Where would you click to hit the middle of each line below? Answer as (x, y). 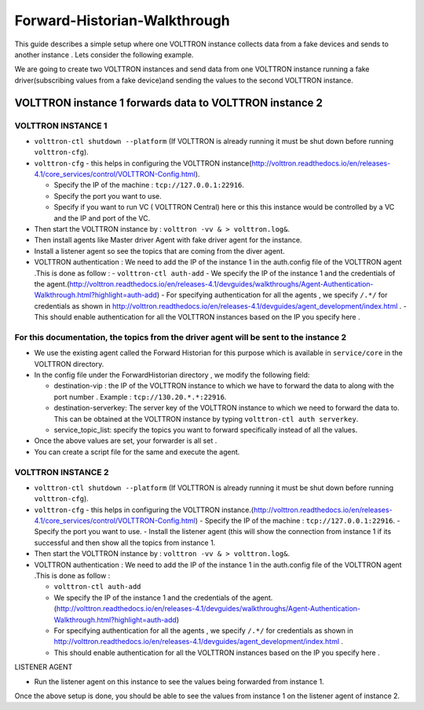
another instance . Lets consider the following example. (104, 54)
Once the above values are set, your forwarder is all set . (126, 441)
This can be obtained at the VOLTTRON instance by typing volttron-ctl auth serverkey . (206, 419)
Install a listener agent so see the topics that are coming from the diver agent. (159, 251)
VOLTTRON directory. (69, 364)
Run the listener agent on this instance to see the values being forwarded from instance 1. (179, 681)
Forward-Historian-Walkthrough (122, 20)
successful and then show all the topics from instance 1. (125, 543)
